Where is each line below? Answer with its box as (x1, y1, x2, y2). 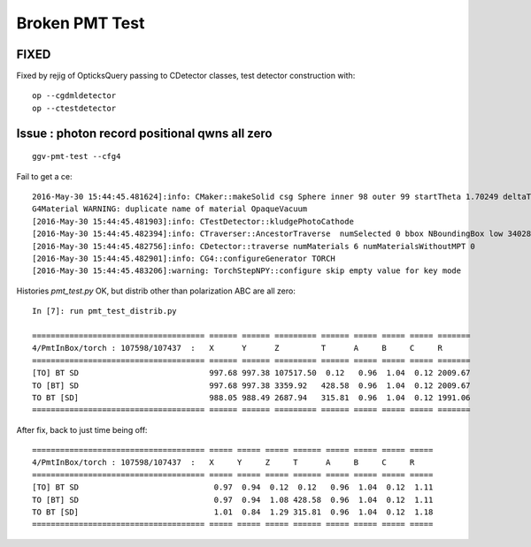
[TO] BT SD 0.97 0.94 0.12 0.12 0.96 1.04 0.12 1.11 (32, 482, 434, 492)
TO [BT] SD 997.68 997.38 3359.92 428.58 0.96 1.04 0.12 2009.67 (32, 380, 471, 391)
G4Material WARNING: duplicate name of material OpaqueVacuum (32, 204, 308, 214)
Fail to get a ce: (16, 171, 73, 181)
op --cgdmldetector (32, 91, 117, 101)
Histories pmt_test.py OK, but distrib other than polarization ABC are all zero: (16, 285, 296, 296)
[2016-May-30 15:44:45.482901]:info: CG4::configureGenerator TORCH (32, 253, 335, 263)
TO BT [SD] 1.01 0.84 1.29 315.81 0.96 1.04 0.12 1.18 (32, 507, 434, 517)
